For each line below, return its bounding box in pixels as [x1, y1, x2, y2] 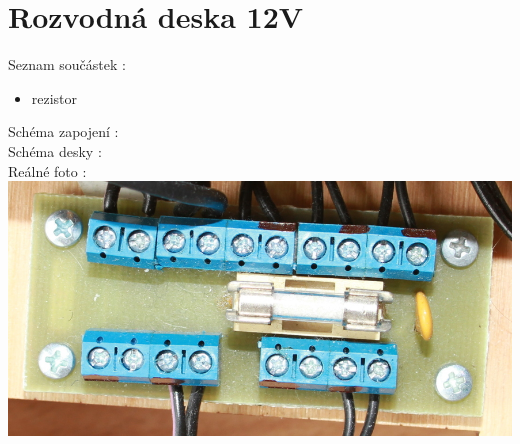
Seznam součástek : [8, 54, 126, 75]
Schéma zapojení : [8, 121, 119, 142]
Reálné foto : [8, 160, 87, 181]
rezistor [31, 87, 78, 108]
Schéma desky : [8, 140, 102, 161]
